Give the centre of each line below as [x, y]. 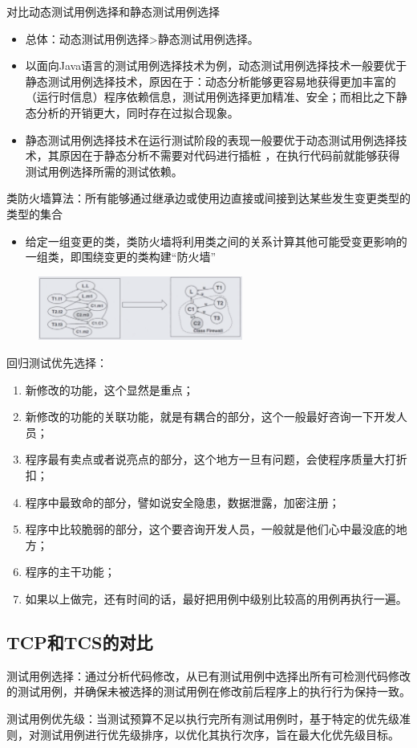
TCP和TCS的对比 [80, 642]
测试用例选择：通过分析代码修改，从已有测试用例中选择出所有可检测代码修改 [208, 675]
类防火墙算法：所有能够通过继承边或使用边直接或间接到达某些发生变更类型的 [208, 198]
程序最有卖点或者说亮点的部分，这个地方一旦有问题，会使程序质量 [199, 459]
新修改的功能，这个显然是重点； [109, 389]
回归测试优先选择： [57, 363]
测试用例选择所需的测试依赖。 [104, 171]
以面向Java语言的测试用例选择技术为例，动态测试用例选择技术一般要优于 [216, 65]
